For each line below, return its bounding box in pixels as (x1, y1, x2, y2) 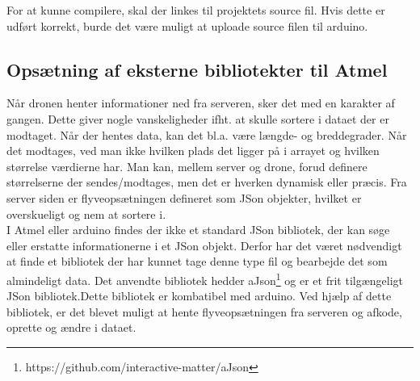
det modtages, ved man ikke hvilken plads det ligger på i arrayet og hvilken (6, 142, 380, 159)
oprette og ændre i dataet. (6, 319, 136, 336)
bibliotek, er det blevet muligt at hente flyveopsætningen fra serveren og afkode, (6, 303, 402, 320)
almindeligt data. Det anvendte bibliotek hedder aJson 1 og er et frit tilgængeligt (6, 269, 404, 288)
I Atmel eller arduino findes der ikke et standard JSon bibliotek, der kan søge (6, 221, 390, 238)
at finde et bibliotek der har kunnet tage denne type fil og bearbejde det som (6, 253, 388, 270)
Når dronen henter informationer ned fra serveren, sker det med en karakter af (6, 94, 395, 111)
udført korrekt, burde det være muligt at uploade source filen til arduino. (6, 17, 368, 34)
